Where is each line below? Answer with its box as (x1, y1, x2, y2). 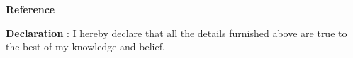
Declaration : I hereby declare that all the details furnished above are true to (6, 25, 347, 40)
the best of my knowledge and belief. (6, 39, 165, 54)
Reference (6, 2, 55, 16)
